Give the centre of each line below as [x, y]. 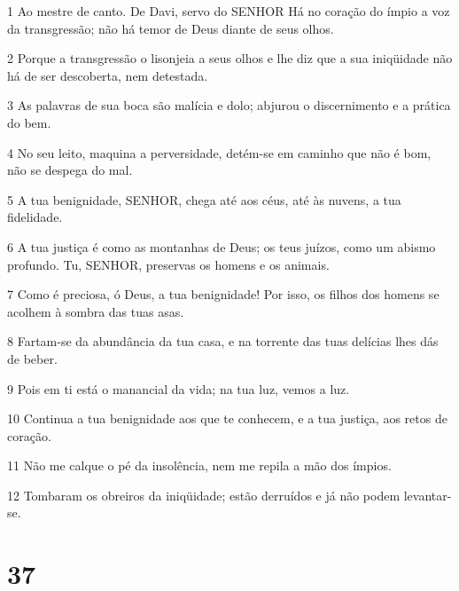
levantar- [428, 495]
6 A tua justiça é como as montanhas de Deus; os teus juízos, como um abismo [222, 246]
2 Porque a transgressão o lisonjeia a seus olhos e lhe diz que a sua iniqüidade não [230, 58]
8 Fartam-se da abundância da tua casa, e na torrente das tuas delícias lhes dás [223, 341]
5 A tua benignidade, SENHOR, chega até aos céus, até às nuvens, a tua [204, 199]
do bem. [29, 122]
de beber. [32, 358]
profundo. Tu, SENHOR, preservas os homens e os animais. [168, 264]
